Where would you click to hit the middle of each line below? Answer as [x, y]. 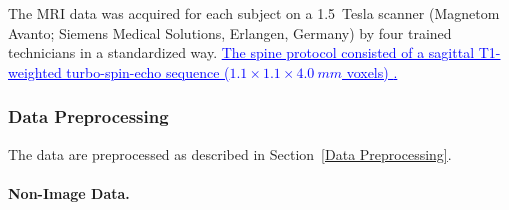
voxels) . [372, 71]
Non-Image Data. [69, 192]
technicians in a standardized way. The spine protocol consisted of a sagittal [241, 52]
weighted [35, 71]
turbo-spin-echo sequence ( [148, 71]
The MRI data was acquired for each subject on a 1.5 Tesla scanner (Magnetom [254, 13]
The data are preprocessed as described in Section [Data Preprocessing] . [230, 153]
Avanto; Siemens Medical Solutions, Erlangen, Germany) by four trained [230, 32]
